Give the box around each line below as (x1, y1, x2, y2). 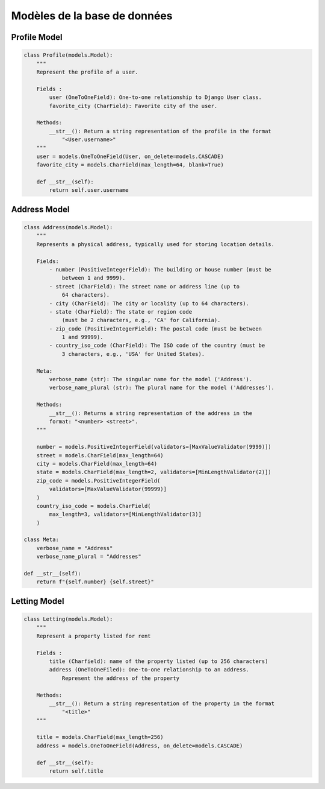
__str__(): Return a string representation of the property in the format (49, 700, 275, 707)
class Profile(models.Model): (23, 52, 113, 59)
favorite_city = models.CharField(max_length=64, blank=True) (36, 162, 224, 168)
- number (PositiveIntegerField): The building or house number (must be (49, 266, 272, 273)
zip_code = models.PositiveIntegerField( (36, 477, 161, 484)
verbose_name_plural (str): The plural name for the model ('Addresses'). (49, 384, 275, 391)
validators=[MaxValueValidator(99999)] (49, 486, 167, 493)
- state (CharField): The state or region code (49, 308, 193, 315)
